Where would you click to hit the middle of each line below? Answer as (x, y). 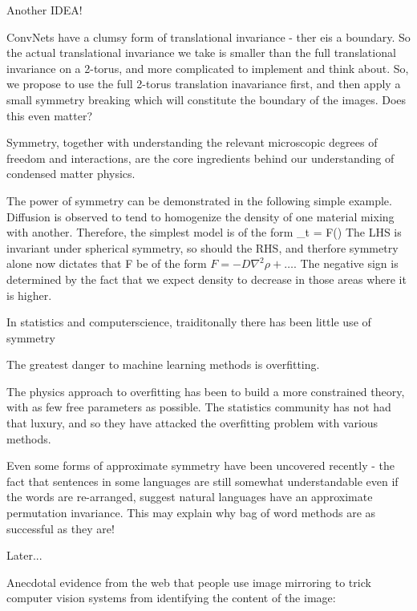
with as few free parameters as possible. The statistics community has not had (199, 407)
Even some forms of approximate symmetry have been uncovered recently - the (200, 465)
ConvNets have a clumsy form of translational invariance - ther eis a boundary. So (208, 36)
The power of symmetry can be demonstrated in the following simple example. (199, 200)
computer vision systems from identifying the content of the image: (171, 598)
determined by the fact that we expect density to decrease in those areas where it (206, 279)
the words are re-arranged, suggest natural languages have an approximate (190, 497)
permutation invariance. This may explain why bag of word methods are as (191, 513)
